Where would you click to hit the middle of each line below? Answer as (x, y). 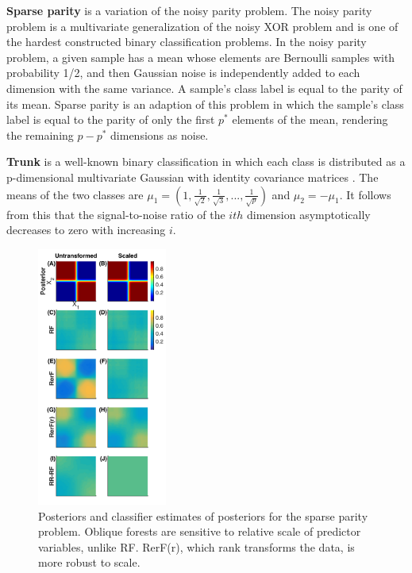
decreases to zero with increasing (86, 230)
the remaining (40, 135)
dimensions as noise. (160, 135)
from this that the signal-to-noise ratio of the (116, 214)
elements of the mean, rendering (310, 119)
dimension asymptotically (308, 214)
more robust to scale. (89, 562)
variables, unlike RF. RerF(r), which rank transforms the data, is (196, 546)
